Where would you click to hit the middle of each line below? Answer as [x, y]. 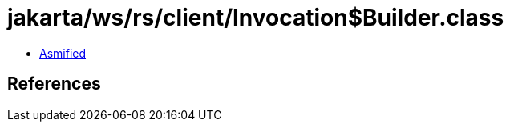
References [54, 84]
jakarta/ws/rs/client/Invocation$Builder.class [256, 18]
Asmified [63, 53]
